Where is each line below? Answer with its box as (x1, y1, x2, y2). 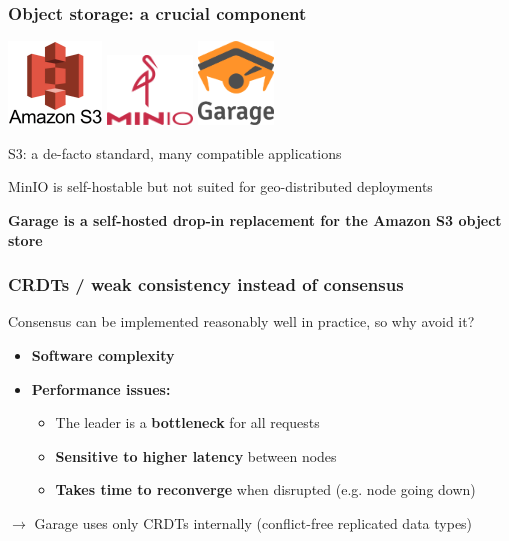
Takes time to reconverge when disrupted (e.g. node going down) (55, 479, 476, 500)
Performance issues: (31, 378, 171, 399)
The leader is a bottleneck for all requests (55, 412, 320, 433)
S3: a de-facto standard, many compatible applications (8, 142, 342, 163)
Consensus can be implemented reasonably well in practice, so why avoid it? (8, 311, 475, 332)
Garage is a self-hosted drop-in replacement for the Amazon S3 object (8, 210, 502, 230)
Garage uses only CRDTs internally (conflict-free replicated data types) (34, 512, 473, 533)
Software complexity (31, 345, 175, 365)
